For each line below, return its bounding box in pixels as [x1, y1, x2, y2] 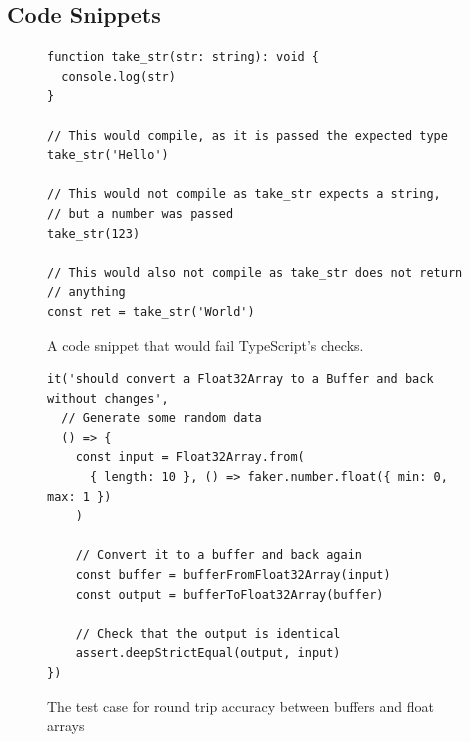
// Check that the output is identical [75, 626, 341, 641]
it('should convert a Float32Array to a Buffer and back [47, 372, 434, 387]
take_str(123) [47, 226, 141, 241]
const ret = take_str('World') [47, 304, 255, 319]
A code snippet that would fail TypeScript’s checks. [47, 334, 364, 355]
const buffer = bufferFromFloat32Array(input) [75, 568, 391, 583]
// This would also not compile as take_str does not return [47, 265, 463, 280]
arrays [47, 715, 85, 736]
